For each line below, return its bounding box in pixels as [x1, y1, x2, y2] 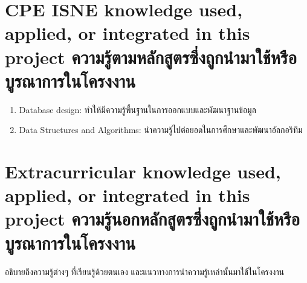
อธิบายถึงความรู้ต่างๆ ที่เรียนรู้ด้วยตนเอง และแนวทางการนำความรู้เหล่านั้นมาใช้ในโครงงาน [5, 265, 285, 278]
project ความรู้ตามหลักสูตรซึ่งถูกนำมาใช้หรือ [5, 44, 297, 69]
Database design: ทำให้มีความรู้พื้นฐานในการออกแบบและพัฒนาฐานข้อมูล [19, 103, 256, 115]
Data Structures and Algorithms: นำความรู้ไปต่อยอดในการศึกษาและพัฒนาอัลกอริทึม [19, 123, 303, 136]
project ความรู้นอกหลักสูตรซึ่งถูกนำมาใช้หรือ [5, 206, 300, 231]
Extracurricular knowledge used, [5, 159, 281, 184]
